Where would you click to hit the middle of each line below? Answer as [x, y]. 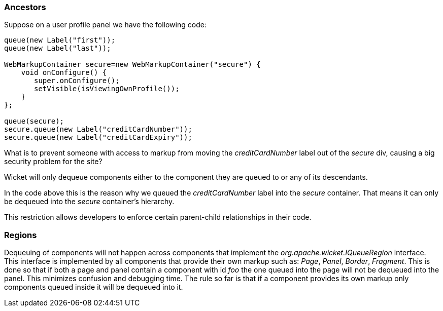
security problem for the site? [53, 162]
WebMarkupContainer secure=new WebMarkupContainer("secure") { [132, 65]
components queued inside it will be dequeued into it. [94, 287]
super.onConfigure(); [77, 81]
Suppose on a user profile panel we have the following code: [105, 25]
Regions [21, 235]
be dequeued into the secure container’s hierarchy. [89, 202]
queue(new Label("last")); [58, 48]
